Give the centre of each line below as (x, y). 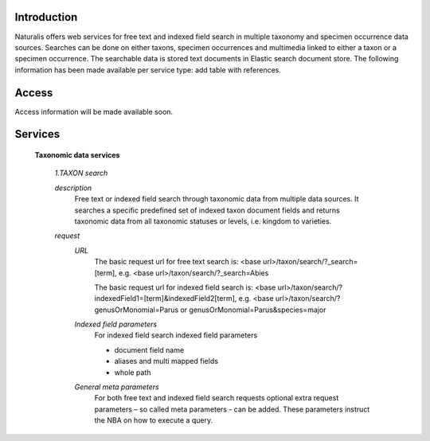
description (73, 188)
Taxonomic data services (77, 155)
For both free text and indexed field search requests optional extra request (217, 398)
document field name (149, 349)
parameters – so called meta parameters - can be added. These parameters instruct (232, 409)
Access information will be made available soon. (94, 111)
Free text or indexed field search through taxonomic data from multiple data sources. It (217, 199)
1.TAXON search (81, 173)
